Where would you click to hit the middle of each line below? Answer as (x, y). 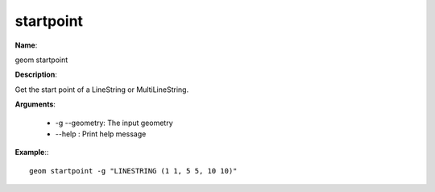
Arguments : (35, 104)
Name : (26, 45)
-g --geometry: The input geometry (114, 123)
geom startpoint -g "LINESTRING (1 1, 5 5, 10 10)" (133, 171)
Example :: (32, 152)
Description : (36, 75)
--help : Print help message (101, 134)
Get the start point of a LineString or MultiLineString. (102, 90)
